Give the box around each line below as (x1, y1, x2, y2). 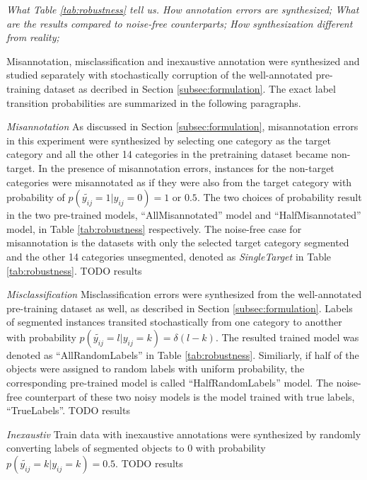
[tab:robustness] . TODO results (6, 263, 142, 278)
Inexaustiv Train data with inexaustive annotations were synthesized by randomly (6, 426, 361, 441)
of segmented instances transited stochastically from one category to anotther (6, 314, 342, 329)
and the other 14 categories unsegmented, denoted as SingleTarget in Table (6, 248, 332, 263)
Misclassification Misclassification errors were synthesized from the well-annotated (6, 287, 362, 302)
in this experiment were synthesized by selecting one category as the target (6, 132, 331, 147)
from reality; (6, 30, 59, 45)
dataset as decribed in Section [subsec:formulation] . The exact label (43, 81, 336, 96)
